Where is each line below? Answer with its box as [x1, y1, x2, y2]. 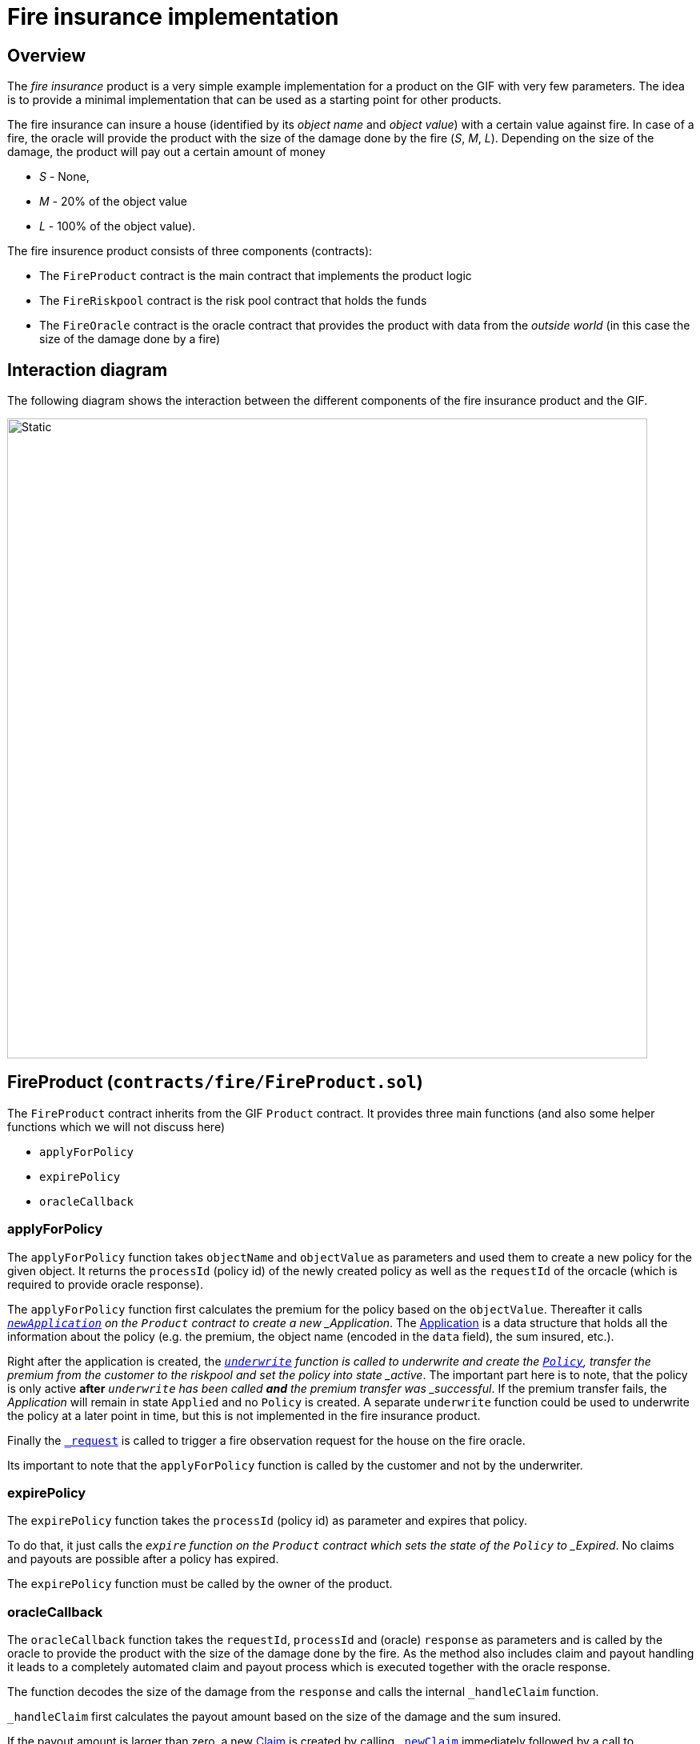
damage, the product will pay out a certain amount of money [7, 145, 326, 159]
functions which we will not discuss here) [7, 1119, 226, 1134]
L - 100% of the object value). [39, 219, 196, 234]
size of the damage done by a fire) [39, 332, 221, 346]
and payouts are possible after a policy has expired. [7, 1552, 279, 1566]
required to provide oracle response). [7, 1277, 203, 1291]
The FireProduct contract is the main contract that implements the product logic [39, 269, 472, 283]
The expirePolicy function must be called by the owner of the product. [7, 1577, 393, 1591]
